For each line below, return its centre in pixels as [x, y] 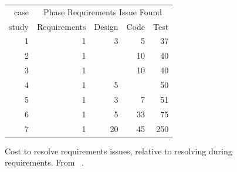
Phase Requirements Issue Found [103, 11]
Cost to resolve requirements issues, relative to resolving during [118, 151]
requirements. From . [44, 162]
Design [106, 26]
